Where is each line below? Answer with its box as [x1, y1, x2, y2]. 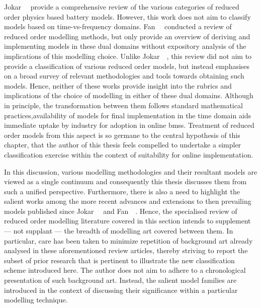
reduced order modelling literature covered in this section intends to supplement [4, 215, 251, 226]
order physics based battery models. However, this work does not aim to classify [4, 11, 251, 22]
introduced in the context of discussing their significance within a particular [4, 284, 238, 295]
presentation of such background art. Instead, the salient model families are [4, 275, 237, 285]
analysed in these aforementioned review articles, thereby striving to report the [4, 245, 248, 256]
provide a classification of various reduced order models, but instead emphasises [4, 60, 250, 71]
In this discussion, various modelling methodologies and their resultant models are [4, 166, 257, 177]
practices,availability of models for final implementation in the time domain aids [4, 110, 251, 120]
